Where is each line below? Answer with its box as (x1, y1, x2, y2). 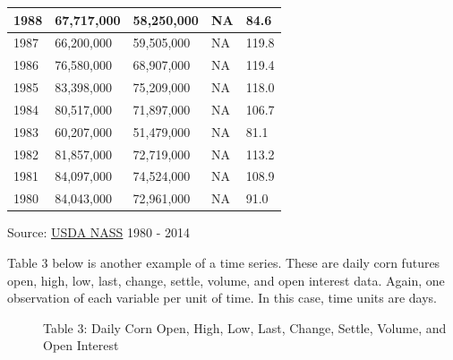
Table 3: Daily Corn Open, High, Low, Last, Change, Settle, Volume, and (43, 318, 447, 337)
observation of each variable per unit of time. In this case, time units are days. (7, 288, 438, 307)
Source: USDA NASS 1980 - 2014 (7, 223, 191, 242)
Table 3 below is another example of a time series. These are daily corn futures (7, 253, 440, 271)
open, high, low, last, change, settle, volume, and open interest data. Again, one (7, 270, 445, 289)
